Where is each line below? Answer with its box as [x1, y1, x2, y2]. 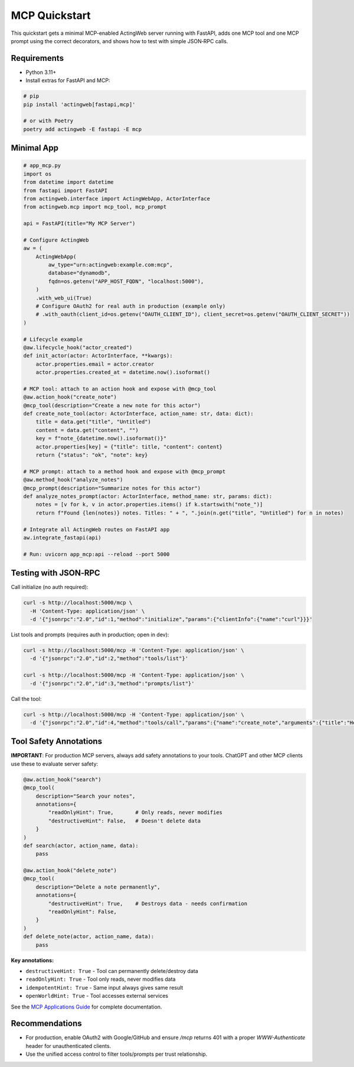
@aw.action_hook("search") [23, 776, 101, 783]
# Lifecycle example [23, 336, 83, 343]
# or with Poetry [23, 118, 74, 124]
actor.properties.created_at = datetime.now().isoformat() [35, 369, 211, 376]
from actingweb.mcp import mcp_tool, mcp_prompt [23, 204, 167, 210]
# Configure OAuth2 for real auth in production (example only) [35, 303, 226, 310]
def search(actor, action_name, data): [23, 842, 139, 849]
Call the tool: [11, 695, 42, 702]
